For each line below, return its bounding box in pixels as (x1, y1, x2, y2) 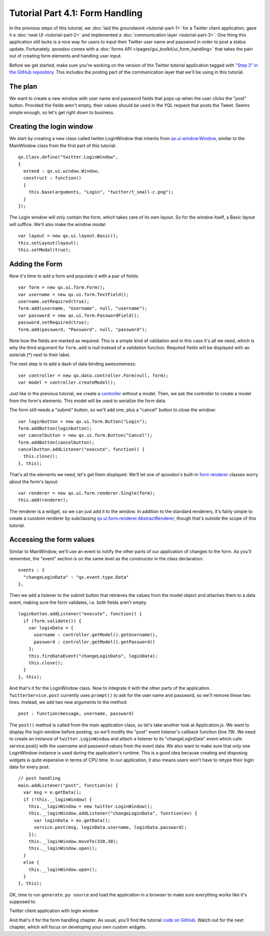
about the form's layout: (9, 478, 58, 485)
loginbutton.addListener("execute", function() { (18, 611, 142, 617)
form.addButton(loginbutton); (18, 425, 92, 431)
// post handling (18, 775, 60, 781)
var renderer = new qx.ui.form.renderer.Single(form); (18, 490, 155, 496)
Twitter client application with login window (9, 908, 98, 914)
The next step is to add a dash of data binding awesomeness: (9, 361, 136, 367)
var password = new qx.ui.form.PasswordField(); (18, 313, 139, 318)
